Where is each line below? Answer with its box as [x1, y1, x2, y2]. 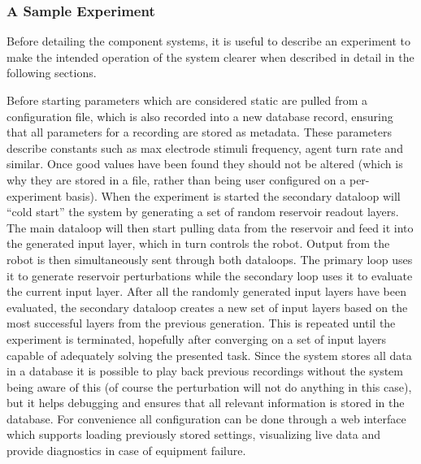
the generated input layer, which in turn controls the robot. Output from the [7, 235, 390, 252]
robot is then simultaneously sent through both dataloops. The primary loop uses [7, 250, 413, 267]
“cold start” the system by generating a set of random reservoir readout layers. [7, 203, 399, 220]
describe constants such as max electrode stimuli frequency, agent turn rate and [7, 139, 403, 156]
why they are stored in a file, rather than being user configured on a [7, 171, 346, 188]
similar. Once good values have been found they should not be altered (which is [7, 155, 403, 172]
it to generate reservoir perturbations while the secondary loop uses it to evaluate [7, 267, 413, 284]
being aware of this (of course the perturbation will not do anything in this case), [7, 378, 412, 395]
